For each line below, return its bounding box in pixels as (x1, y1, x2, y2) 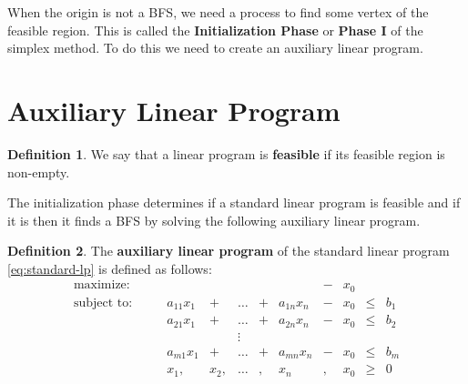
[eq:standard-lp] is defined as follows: (7, 258, 212, 278)
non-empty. (7, 162, 70, 181)
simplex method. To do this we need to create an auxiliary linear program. (7, 38, 423, 57)
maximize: (73, 278, 130, 292)
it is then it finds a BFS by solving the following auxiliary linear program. (7, 210, 421, 229)
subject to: (73, 296, 133, 309)
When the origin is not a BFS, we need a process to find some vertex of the (7, 3, 429, 21)
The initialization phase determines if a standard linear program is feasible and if (7, 193, 461, 212)
